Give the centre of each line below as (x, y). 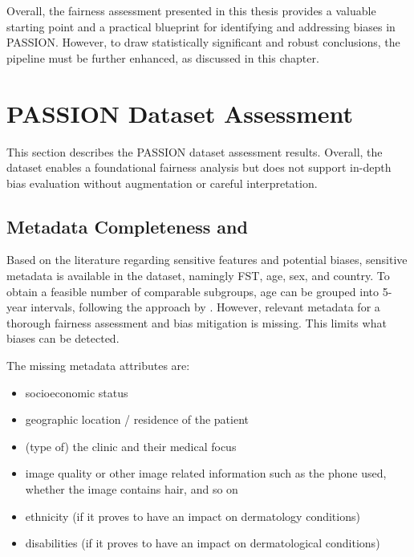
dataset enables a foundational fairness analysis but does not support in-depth (199, 167)
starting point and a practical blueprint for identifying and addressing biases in (201, 26)
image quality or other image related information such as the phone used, (206, 473)
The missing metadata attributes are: (98, 366)
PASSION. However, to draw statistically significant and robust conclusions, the (203, 42)
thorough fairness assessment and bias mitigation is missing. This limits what (197, 322)
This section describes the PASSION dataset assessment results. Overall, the (195, 151)
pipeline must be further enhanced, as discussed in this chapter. (163, 57)
